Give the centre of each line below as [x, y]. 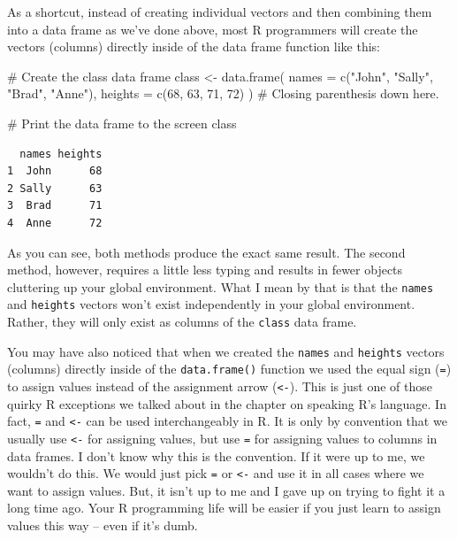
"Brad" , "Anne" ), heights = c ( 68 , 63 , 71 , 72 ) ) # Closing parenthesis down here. [223, 93]
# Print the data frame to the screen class [122, 123]
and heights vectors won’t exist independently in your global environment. [211, 304]
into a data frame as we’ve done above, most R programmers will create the [213, 29]
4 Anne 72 [55, 223]
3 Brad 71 [55, 206]
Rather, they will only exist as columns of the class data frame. [182, 322]
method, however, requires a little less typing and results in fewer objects [205, 270]
